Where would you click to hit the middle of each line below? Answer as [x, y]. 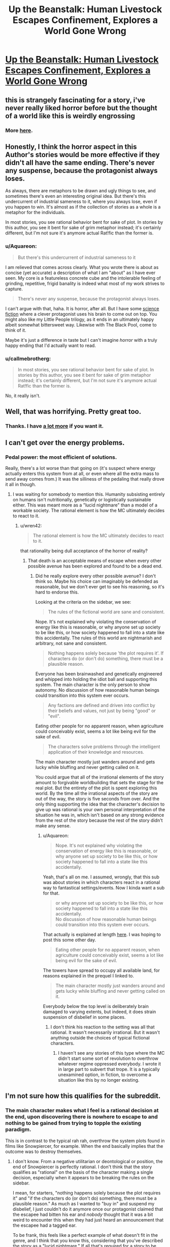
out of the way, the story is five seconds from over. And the [97, 798]
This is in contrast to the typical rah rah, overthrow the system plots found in [85, 1141]
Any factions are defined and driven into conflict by [102, 705]
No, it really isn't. [23, 396]
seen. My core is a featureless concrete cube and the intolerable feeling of [83, 278]
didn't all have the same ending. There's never [80, 162]
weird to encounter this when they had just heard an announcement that [88, 1220]
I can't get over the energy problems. [65, 443]
